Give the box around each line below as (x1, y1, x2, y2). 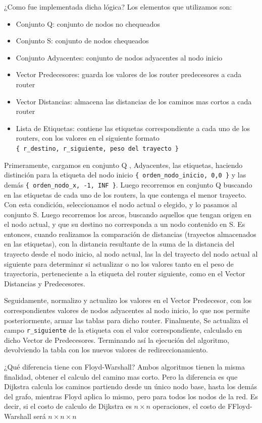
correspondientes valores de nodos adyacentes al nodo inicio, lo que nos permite (4, 305, 250, 316)
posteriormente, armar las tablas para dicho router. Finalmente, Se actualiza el (4, 315, 248, 325)
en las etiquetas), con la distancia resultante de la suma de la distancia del (4, 238, 235, 249)
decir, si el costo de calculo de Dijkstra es (4, 401, 132, 411)
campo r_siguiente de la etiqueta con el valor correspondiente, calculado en (4, 325, 242, 335)
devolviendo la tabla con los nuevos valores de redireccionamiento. (4, 344, 208, 355)
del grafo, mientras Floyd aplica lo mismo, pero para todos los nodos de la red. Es (4, 391, 258, 401)
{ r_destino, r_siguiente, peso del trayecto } (16, 145, 179, 152)
